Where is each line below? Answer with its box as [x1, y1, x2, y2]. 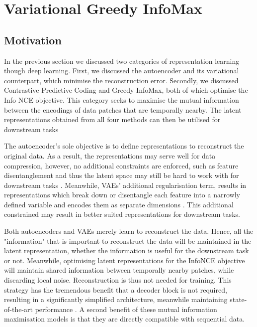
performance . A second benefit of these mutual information [35, 304, 217, 314]
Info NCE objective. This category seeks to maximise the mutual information [4, 94, 239, 105]
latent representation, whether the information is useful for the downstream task [4, 245, 249, 256]
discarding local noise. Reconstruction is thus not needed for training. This [4, 275, 232, 285]
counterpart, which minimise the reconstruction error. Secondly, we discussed [4, 75, 239, 85]
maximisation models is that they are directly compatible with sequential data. [4, 314, 245, 324]
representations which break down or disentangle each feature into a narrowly [4, 189, 240, 200]
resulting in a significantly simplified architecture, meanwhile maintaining [4, 294, 228, 305]
